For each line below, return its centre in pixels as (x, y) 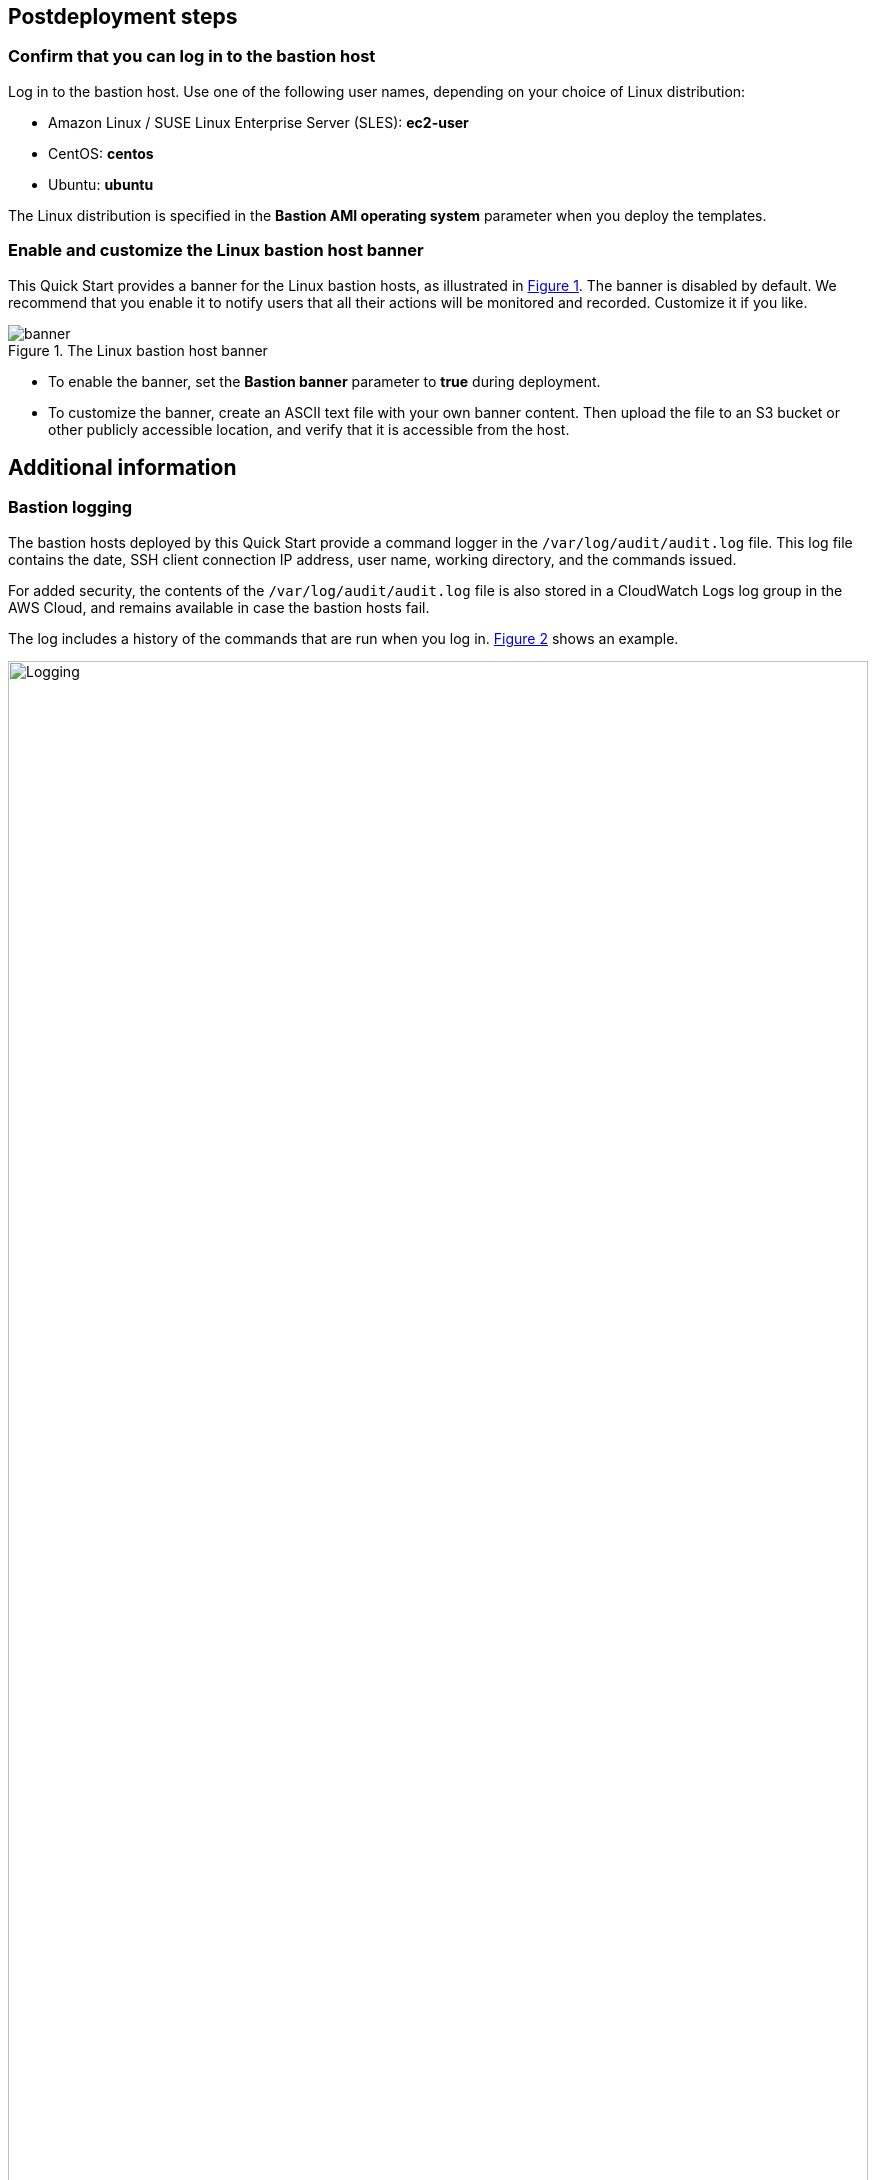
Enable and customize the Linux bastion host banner (216, 250)
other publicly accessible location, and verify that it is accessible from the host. (309, 429)
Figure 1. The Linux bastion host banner (138, 350)
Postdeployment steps (123, 16)
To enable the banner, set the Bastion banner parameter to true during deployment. (324, 381)
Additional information (122, 467)
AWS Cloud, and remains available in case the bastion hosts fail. (219, 607)
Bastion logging (70, 507)
